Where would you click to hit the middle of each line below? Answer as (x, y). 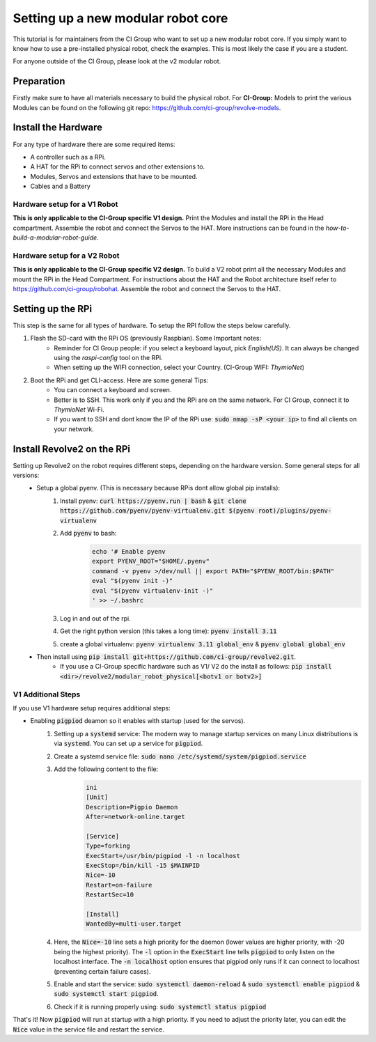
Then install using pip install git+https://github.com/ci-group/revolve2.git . (166, 657)
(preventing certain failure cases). (102, 971)
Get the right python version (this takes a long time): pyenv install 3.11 (169, 631)
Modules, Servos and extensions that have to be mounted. (114, 176)
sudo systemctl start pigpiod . (107, 994)
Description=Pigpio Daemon (132, 807)
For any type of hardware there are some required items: (94, 144)
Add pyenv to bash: (88, 533)
